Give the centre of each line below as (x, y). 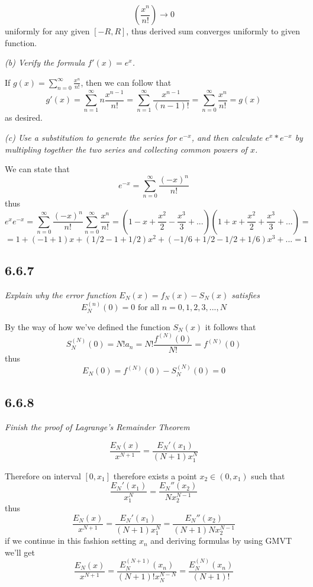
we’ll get (20, 552)
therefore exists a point (155, 475)
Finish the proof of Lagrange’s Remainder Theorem (97, 426)
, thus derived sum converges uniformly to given (213, 31)
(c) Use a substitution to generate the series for (91, 138)
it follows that (230, 326)
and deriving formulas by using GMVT (221, 541)
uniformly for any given (47, 31)
